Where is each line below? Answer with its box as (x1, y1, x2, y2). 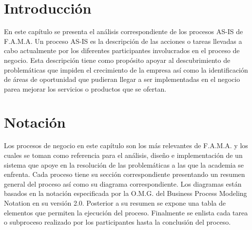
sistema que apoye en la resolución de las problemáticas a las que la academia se (4, 159, 244, 170)
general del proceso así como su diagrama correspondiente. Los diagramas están (4, 178, 242, 189)
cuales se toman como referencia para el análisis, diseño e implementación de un (4, 150, 243, 160)
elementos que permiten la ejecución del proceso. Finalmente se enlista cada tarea (4, 207, 248, 217)
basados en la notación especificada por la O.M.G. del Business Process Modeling (4, 188, 247, 198)
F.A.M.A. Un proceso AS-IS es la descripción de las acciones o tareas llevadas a (4, 36, 242, 46)
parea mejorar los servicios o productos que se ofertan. (4, 83, 167, 94)
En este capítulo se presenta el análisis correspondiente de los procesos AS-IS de (4, 26, 243, 37)
